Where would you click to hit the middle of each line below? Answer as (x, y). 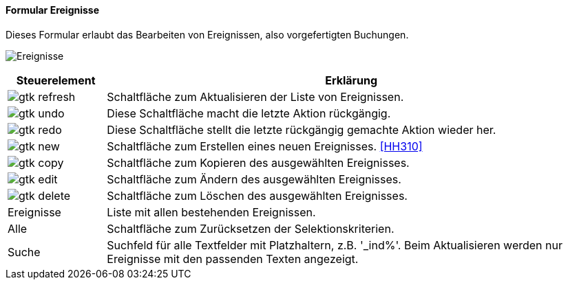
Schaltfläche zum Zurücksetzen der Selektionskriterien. (251, 228)
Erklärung (351, 80)
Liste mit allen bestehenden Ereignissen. (211, 212)
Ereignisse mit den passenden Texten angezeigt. (233, 259)
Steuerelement (56, 80)
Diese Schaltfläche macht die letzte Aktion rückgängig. (249, 113)
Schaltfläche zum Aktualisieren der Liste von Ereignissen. (255, 96)
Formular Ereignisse (53, 10)
